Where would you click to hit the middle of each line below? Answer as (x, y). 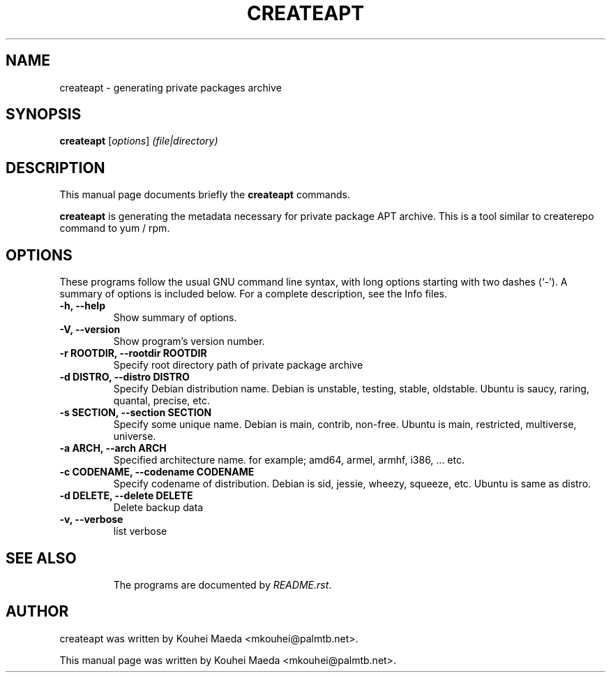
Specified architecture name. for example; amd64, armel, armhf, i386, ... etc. (289, 460)
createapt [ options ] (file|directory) (139, 141)
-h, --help (82, 306)
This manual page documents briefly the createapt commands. (205, 195)
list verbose (140, 531)
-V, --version (90, 330)
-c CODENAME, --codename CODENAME (157, 472)
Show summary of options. (175, 318)
